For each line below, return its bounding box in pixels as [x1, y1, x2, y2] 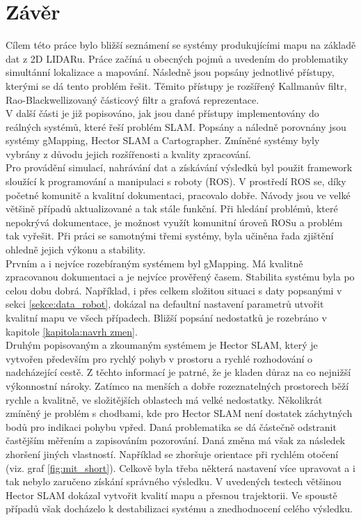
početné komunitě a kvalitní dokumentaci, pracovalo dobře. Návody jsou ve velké [6, 187, 351, 202]
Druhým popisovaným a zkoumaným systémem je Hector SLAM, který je [6, 338, 318, 352]
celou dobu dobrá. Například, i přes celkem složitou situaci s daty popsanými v [6, 283, 342, 297]
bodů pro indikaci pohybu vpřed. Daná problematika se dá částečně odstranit [6, 419, 337, 434]
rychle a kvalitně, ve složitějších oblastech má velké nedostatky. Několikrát [6, 392, 323, 407]
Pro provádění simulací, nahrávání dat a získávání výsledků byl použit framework [6, 160, 353, 175]
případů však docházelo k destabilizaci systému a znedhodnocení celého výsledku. [6, 501, 353, 516]
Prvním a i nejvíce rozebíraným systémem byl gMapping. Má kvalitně [6, 255, 303, 270]
